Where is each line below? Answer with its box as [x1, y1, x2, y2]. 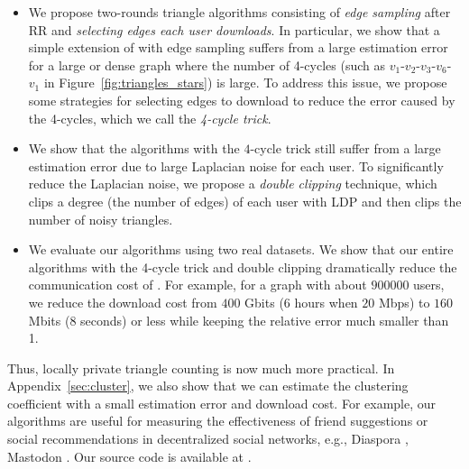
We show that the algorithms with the [28, 139, 240, 158]
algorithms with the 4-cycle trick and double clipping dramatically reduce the [28, 257, 457, 276]
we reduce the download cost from [28, 292, 217, 311]
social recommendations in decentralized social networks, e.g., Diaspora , [7, 429, 409, 448]
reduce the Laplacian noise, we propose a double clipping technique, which [28, 174, 437, 193]
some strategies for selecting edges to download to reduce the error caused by [28, 90, 455, 109]
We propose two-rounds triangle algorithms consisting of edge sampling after [28, 3, 451, 21]
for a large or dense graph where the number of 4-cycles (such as [28, 55, 386, 74]
